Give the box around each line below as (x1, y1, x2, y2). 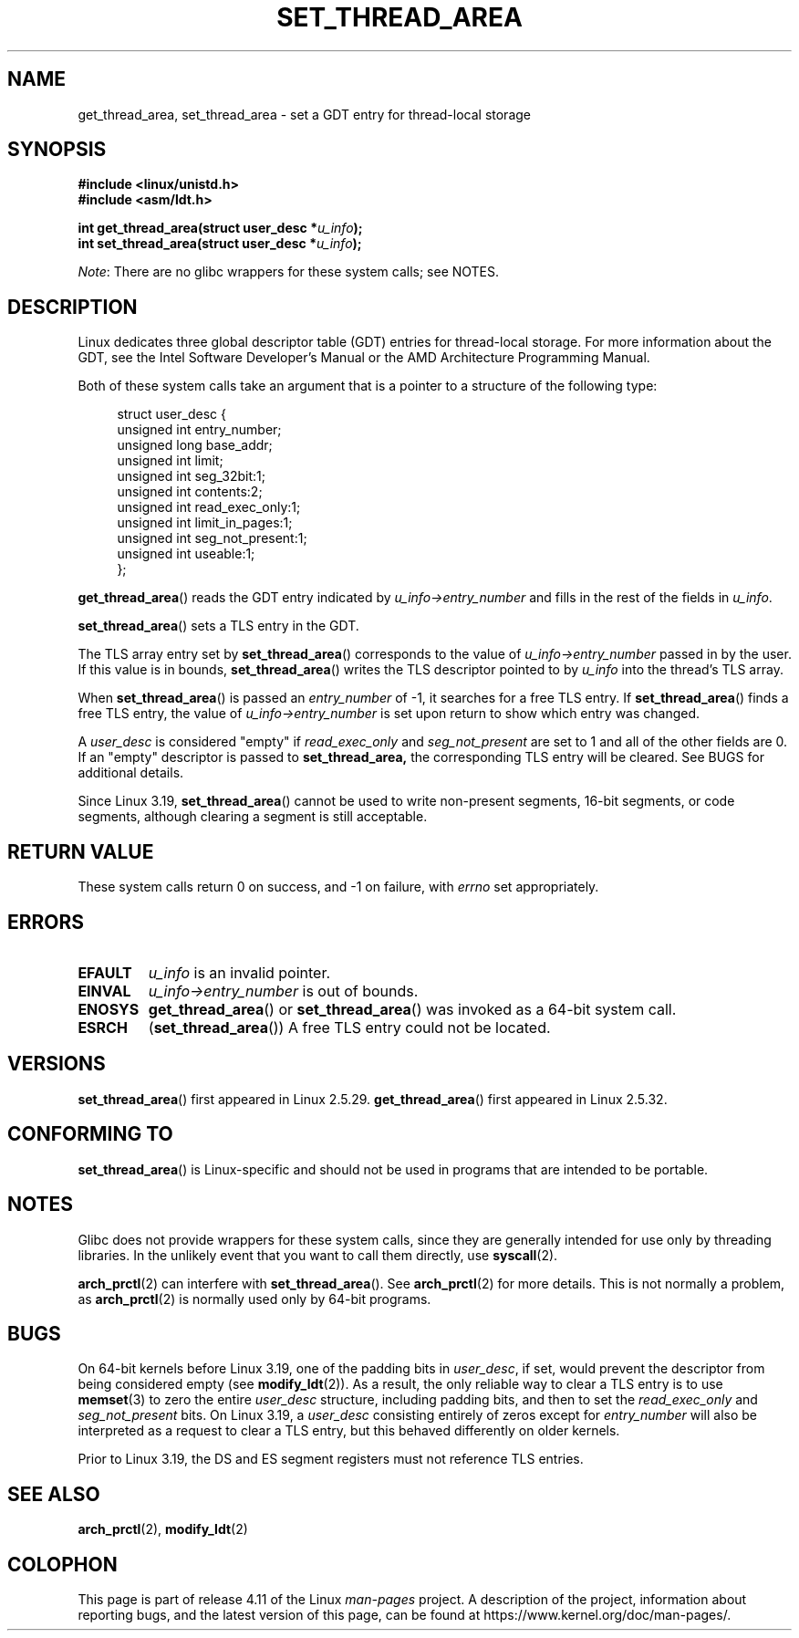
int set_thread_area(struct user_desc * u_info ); (78, 235, 362, 252)
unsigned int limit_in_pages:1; (117, 515, 293, 531)
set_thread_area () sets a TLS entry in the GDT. (78, 618, 359, 634)
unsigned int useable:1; (117, 546, 255, 562)
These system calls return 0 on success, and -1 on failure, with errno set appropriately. (78, 879, 599, 895)
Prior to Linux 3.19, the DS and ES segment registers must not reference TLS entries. (78, 1451, 584, 1467)
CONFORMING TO (7, 1122, 173, 1146)
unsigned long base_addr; (117, 437, 273, 454)
